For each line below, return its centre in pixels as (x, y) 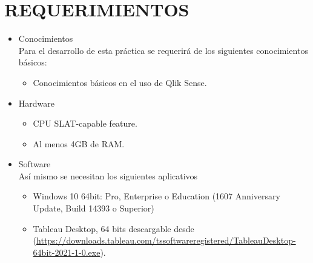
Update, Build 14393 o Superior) (94, 208)
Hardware (36, 103)
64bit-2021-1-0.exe (67, 252)
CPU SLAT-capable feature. (85, 123)
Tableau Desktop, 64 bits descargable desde (114, 228)
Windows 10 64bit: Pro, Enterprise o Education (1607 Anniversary (156, 196)
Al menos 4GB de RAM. (79, 143)
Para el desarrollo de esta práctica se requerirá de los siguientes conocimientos (163, 50)
